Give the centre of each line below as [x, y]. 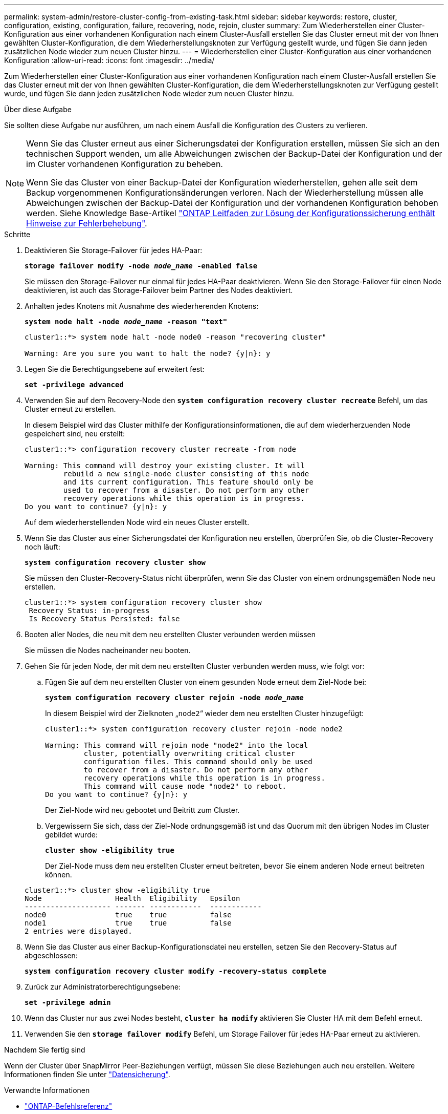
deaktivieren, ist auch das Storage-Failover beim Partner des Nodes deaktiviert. [159, 290]
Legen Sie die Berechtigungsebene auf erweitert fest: [115, 369]
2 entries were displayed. [79, 931]
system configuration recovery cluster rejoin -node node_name [174, 698]
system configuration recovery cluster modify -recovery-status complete [176, 971]
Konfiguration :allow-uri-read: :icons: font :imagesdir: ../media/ [109, 60]
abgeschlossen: [51, 955]
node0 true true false [128, 915]
